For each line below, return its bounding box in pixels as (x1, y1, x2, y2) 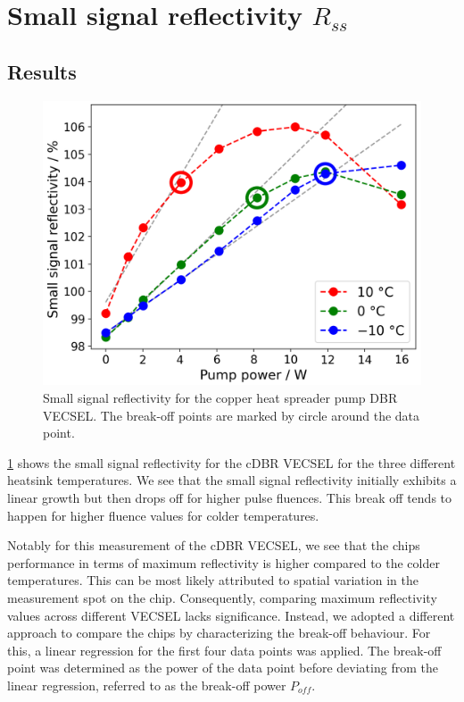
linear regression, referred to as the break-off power (7, 675, 286, 694)
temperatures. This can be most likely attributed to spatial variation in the (7, 571, 418, 589)
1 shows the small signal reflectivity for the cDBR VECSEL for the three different (7, 453, 456, 472)
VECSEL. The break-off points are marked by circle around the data (43, 405, 420, 424)
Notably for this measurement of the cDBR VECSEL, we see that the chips (7, 536, 420, 555)
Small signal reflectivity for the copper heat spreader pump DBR (43, 389, 398, 406)
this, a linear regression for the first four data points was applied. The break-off (7, 640, 442, 659)
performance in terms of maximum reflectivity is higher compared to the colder (7, 553, 440, 572)
